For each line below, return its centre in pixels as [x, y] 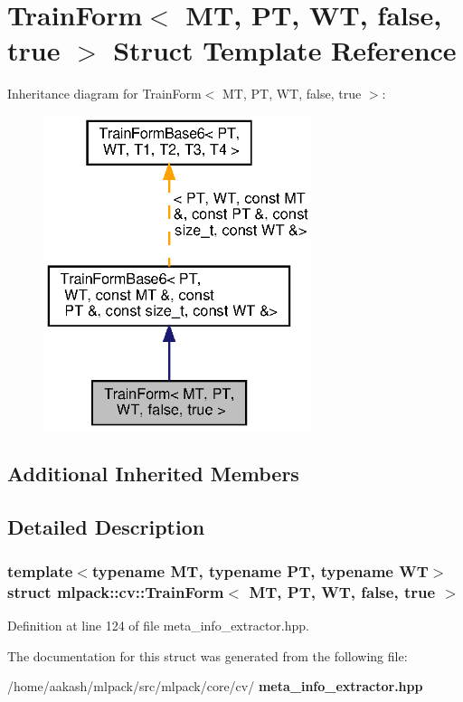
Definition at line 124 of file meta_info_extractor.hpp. [158, 626]
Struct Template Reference [285, 50]
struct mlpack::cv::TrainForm [116, 591]
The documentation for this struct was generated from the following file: [208, 655]
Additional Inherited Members [153, 473]
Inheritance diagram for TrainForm [104, 94]
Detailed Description [106, 526]
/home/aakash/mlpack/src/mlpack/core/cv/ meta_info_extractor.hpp [215, 686]
